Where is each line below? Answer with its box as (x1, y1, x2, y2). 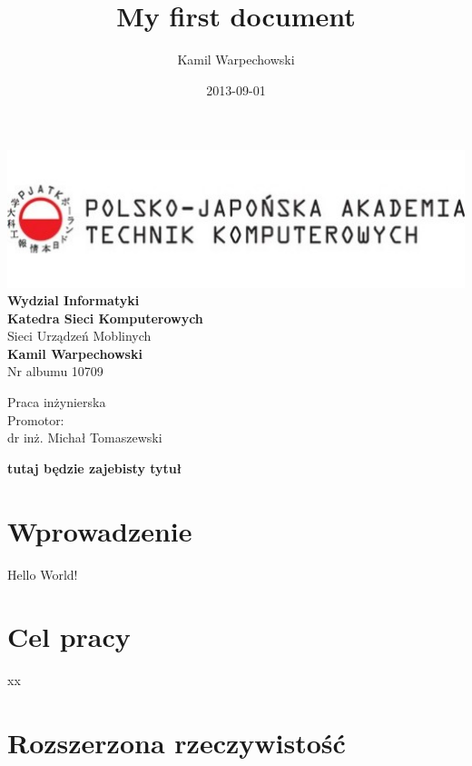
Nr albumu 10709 (7, 362, 103, 381)
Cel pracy (7, 618, 131, 655)
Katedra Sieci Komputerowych (7, 308, 203, 327)
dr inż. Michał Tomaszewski (7, 428, 162, 447)
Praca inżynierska (7, 393, 106, 412)
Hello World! (7, 564, 78, 583)
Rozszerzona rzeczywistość (7, 724, 346, 761)
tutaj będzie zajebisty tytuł (7, 458, 182, 477)
